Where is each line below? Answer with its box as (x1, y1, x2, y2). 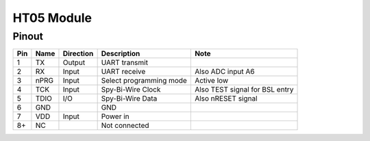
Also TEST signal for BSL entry (194, 85, 294, 94)
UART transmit (101, 58, 149, 68)
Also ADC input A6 (194, 67, 255, 77)
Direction (62, 49, 94, 58)
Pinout (12, 30, 44, 42)
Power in (101, 112, 129, 121)
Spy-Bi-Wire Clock (101, 85, 161, 94)
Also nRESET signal (194, 94, 258, 103)
